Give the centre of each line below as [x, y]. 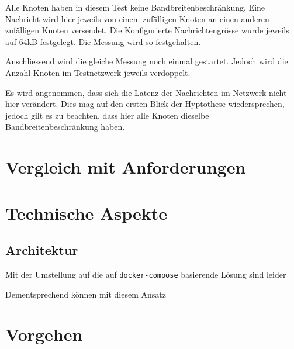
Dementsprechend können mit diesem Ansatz [86, 294]
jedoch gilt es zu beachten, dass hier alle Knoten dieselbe [107, 115]
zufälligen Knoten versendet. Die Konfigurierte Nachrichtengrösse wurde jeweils [147, 30]
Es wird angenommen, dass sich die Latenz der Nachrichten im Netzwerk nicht [146, 92]
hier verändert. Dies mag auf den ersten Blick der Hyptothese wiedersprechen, [145, 104]
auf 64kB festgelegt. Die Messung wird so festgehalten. [103, 41]
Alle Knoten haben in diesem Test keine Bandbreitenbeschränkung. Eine [135, 7]
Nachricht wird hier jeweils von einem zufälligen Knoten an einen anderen [137, 18]
